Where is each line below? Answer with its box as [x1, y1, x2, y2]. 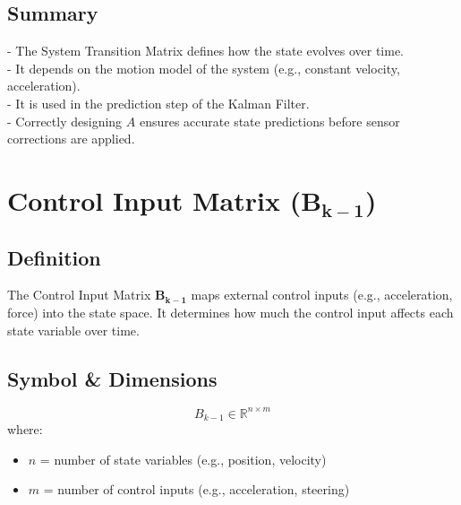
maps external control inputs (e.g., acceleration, [191, 285, 453, 304]
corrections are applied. [7, 129, 135, 148]
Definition [7, 243, 101, 271]
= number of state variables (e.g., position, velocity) [39, 449, 327, 468]
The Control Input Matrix [7, 285, 151, 304]
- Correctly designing [7, 111, 123, 130]
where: [7, 420, 43, 439]
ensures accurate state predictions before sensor [139, 111, 400, 130]
